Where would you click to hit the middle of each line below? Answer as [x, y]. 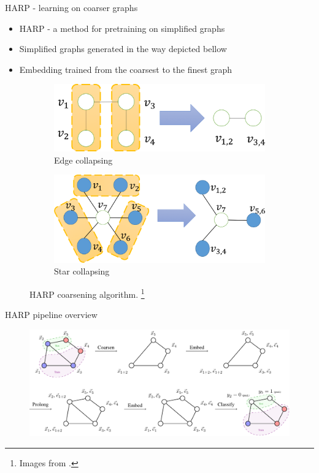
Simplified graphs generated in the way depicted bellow [123, 49]
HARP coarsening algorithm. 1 [87, 293]
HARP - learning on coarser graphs [71, 7]
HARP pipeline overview [51, 315]
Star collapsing [82, 271]
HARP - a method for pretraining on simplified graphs [122, 28]
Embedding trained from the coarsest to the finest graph [126, 69]
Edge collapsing [83, 160]
